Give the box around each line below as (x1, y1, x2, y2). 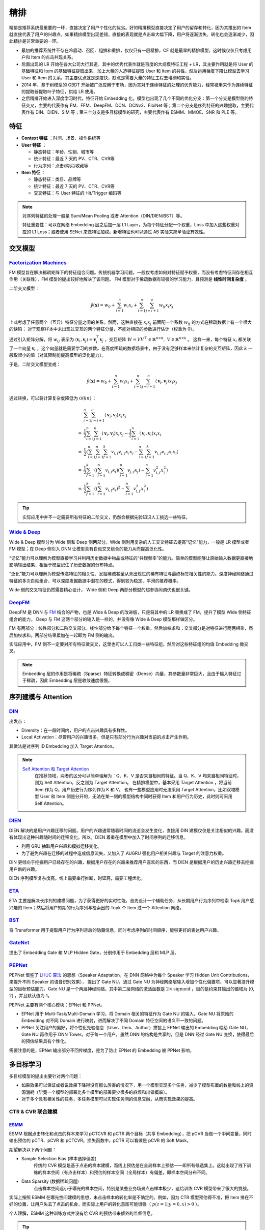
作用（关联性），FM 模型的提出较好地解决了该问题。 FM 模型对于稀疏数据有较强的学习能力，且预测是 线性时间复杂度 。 (9, 276, 250, 282)
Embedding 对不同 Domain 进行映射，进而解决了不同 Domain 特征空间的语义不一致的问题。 (21, 1017, 206, 1023)
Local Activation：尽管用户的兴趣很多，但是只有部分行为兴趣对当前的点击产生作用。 (21, 734, 191, 740)
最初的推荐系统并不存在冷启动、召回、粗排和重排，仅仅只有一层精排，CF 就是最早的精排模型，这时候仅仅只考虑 (21, 47, 248, 53)
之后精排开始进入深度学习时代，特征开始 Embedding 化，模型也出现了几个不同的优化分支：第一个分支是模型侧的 (21, 95, 249, 101)
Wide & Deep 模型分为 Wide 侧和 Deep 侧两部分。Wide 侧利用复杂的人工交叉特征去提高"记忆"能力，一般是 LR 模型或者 (9, 539, 250, 545)
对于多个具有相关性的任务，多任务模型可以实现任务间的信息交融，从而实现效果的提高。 (21, 1096, 198, 1102)
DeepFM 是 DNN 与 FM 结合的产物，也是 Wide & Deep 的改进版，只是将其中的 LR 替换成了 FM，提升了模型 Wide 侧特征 (9, 609, 251, 615)
